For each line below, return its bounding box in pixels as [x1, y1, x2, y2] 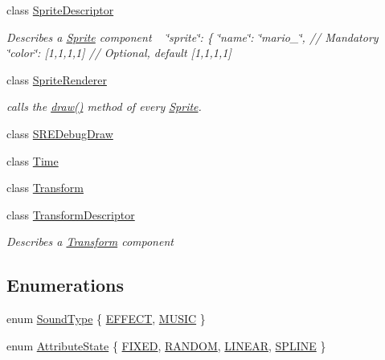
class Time [6, 152, 59, 169]
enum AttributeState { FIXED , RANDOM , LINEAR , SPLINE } [6, 337, 326, 354]
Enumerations [6, 272, 125, 297]
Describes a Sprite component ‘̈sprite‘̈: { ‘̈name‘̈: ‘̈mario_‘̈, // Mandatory [6, 28, 379, 45]
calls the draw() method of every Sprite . [6, 98, 202, 115]
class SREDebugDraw [6, 125, 113, 141]
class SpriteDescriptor [6, 2, 114, 18]
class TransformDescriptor [6, 206, 135, 223]
